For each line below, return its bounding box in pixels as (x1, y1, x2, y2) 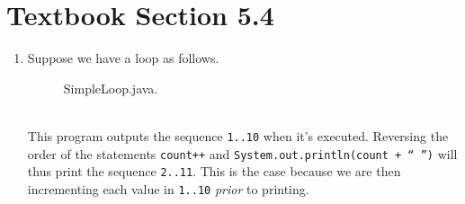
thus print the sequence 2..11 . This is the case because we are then (27, 162, 401, 181)
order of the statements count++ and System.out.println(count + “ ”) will (27, 144, 458, 163)
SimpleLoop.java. (63, 78, 158, 97)
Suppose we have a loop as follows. (27, 49, 219, 67)
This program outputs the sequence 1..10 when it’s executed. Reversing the (27, 126, 449, 145)
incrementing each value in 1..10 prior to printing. (27, 179, 309, 198)
